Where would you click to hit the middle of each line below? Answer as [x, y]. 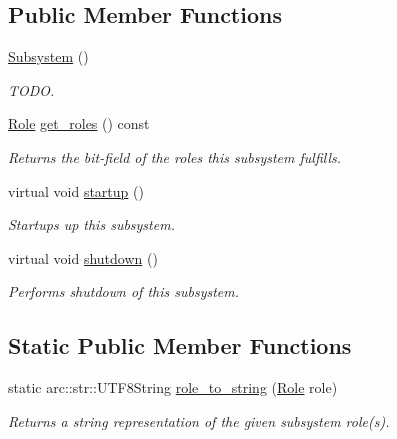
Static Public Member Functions [180, 345]
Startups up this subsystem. [91, 224]
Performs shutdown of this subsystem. [123, 291]
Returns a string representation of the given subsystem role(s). [199, 420]
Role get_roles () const [79, 123]
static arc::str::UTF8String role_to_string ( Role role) [173, 387]
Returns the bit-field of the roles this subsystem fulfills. [175, 156]
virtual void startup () [76, 190]
